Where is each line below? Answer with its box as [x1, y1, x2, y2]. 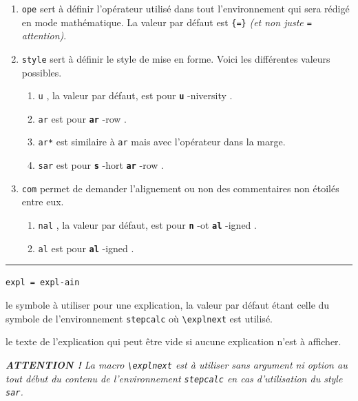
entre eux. [21, 194, 64, 209]
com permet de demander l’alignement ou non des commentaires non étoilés [21, 181, 339, 195]
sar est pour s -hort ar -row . [38, 158, 165, 172]
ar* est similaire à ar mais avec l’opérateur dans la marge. [38, 134, 286, 149]
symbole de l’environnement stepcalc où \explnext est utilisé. [6, 311, 273, 325]
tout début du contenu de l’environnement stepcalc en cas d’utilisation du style [6, 371, 343, 385]
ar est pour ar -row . [38, 111, 127, 125]
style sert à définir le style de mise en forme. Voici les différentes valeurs [21, 51, 330, 65]
